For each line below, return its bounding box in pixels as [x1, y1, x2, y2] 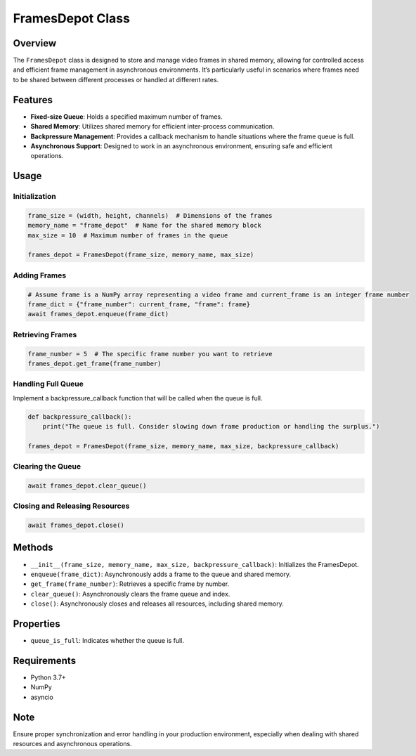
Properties [13, 618, 60, 630]
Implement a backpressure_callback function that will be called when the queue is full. [13, 393, 263, 402]
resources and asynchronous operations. [13, 740, 133, 748]
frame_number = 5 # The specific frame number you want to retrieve [27, 350, 273, 358]
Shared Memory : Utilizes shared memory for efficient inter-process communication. [30, 122, 275, 131]
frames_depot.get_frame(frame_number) [27, 359, 162, 367]
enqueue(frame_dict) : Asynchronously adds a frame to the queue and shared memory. [30, 570, 292, 578]
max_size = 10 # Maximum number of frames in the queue [27, 231, 228, 239]
